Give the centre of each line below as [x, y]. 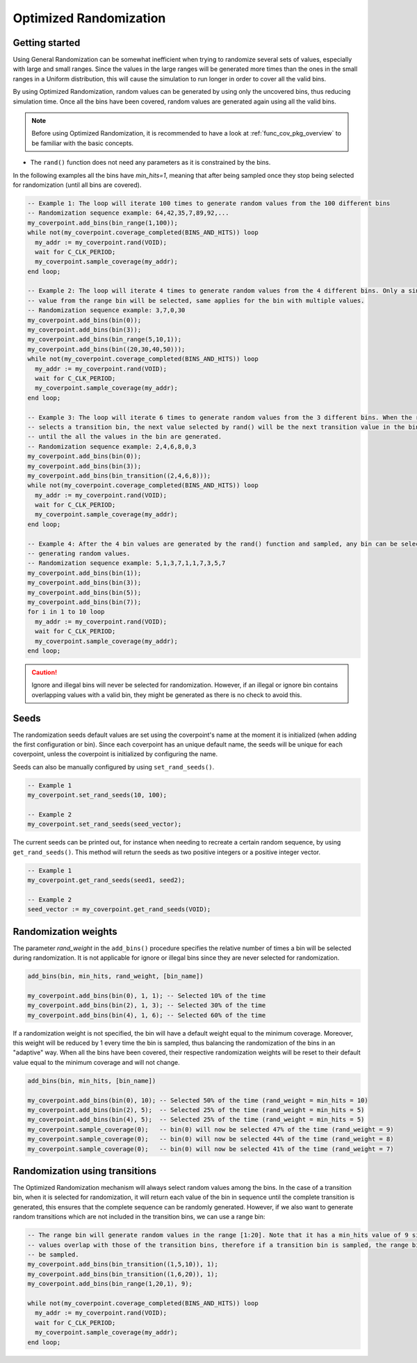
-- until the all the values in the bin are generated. [125, 437]
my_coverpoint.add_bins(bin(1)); [84, 573]
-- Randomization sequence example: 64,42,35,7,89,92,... [128, 213]
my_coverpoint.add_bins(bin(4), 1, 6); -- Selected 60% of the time [147, 1015]
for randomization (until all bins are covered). [77, 185]
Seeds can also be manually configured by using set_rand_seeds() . [114, 767]
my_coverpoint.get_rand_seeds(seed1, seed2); [106, 880]
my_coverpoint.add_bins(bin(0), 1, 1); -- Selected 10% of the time [147, 995]
